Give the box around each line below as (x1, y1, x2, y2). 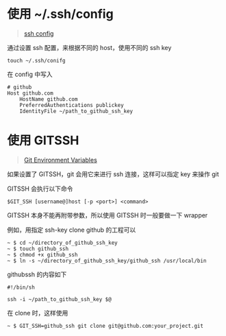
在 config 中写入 (7, 70, 53, 78)
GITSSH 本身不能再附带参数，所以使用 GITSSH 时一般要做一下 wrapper (7, 211, 208, 219)
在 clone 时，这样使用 (7, 309, 68, 317)
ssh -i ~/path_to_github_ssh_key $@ (7, 296, 112, 302)
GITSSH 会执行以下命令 (7, 184, 73, 193)
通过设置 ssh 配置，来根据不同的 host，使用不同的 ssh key (7, 43, 172, 51)
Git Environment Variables (23, 156, 97, 164)
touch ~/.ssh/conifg (7, 57, 66, 64)
